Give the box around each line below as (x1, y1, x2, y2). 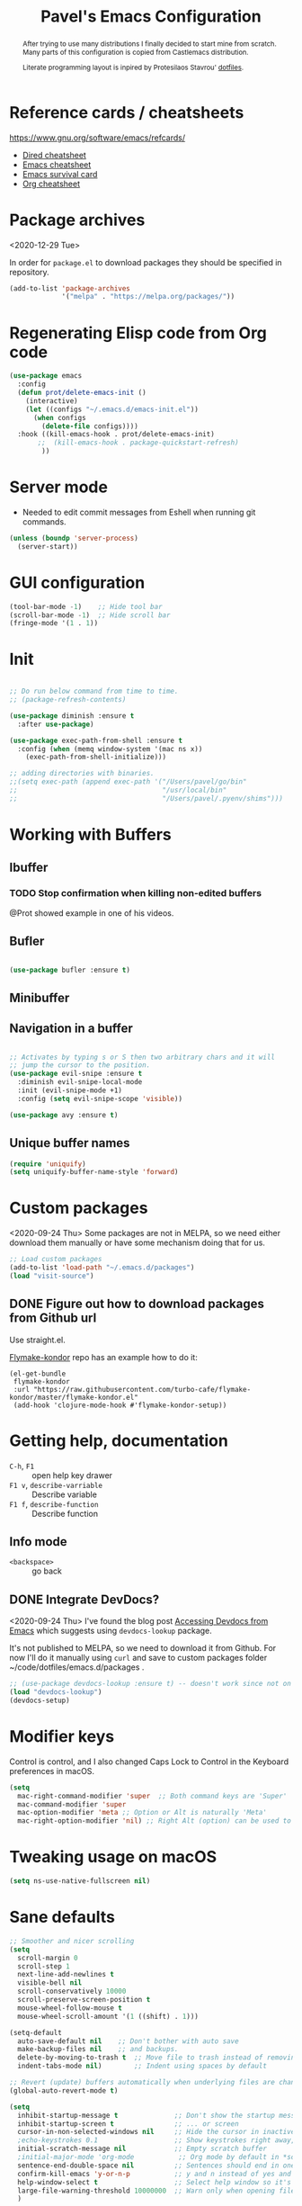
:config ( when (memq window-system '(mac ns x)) (17, 744, 203, 753)
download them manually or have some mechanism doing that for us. (9, 1237, 265, 1248)
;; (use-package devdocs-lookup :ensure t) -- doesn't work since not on (9, 1680, 292, 1689)
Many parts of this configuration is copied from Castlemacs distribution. (22, 47, 249, 57)
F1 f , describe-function (9, 1498, 99, 1509)
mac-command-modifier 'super (17, 1799, 127, 1809)
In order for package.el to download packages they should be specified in (9, 256, 282, 267)
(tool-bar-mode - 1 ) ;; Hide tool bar (9, 602, 164, 611)
